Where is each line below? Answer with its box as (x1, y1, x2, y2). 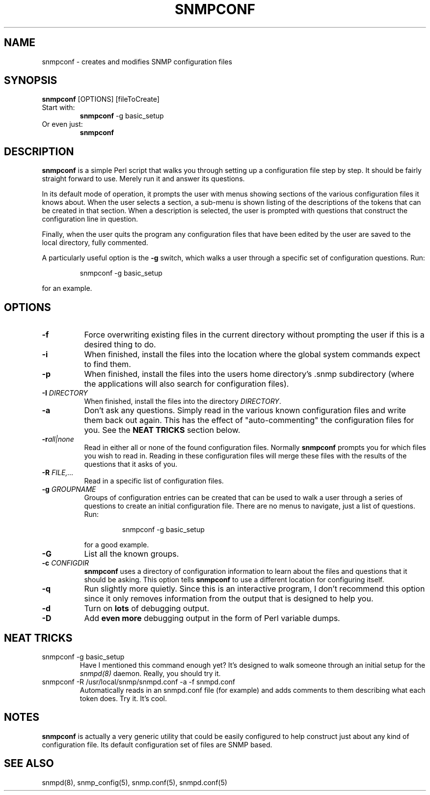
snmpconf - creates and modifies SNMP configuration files (42, 57, 232, 66)
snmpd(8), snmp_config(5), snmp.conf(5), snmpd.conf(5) (42, 778, 227, 787)
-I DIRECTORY (42, 389, 88, 397)
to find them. (84, 359, 131, 369)
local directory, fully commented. (42, 238, 148, 247)
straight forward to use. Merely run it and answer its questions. (42, 174, 245, 183)
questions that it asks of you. (84, 460, 177, 469)
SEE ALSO (4, 757, 54, 770)
